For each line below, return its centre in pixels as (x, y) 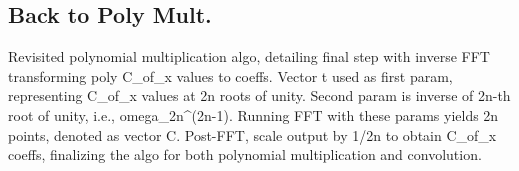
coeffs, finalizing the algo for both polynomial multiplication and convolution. (245, 154)
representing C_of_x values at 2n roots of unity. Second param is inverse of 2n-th (259, 95)
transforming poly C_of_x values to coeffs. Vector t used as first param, (230, 75)
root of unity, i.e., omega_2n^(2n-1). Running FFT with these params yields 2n (253, 114)
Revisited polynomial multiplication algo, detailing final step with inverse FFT (249, 56)
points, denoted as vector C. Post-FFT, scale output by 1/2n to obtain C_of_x (252, 134)
